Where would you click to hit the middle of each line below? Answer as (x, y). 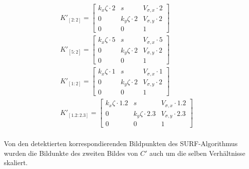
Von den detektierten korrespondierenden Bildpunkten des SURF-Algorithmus (121, 143)
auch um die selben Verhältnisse (197, 153)
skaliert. (16, 162)
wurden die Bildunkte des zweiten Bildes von (71, 153)
